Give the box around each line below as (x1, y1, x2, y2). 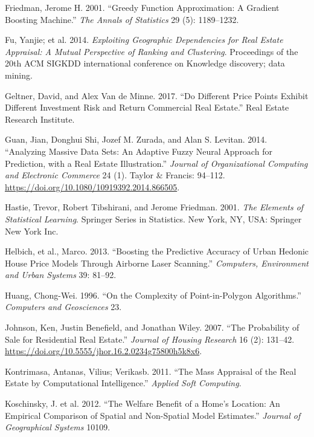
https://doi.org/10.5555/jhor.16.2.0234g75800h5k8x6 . (5, 345, 202, 357)
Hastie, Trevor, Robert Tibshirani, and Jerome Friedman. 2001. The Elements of (5, 201, 304, 213)
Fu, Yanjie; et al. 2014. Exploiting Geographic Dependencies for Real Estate (5, 33, 283, 46)
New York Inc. (5, 224, 59, 237)
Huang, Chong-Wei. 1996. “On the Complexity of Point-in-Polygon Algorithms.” (5, 288, 301, 301)
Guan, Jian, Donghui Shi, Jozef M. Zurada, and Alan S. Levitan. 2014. (5, 133, 268, 146)
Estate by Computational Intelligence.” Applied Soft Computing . (5, 377, 242, 389)
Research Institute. (5, 112, 75, 125)
